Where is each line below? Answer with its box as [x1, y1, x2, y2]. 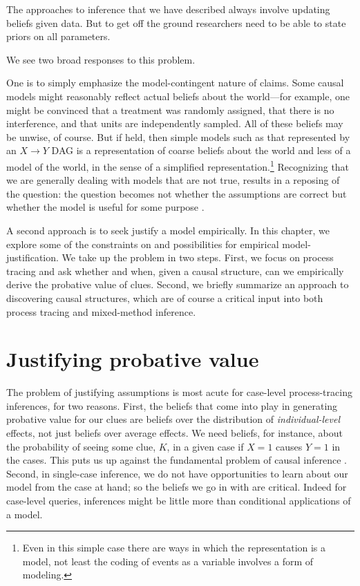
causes [276, 439, 303, 453]
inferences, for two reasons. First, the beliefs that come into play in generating [6, 398, 338, 413]
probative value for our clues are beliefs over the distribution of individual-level [6, 412, 340, 426]
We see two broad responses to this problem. [6, 52, 196, 66]
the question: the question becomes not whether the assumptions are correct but [6, 186, 347, 200]
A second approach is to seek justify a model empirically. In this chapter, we [6, 223, 330, 237]
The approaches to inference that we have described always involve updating [6, 2, 330, 16]
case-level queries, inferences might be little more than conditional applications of [6, 493, 351, 507]
